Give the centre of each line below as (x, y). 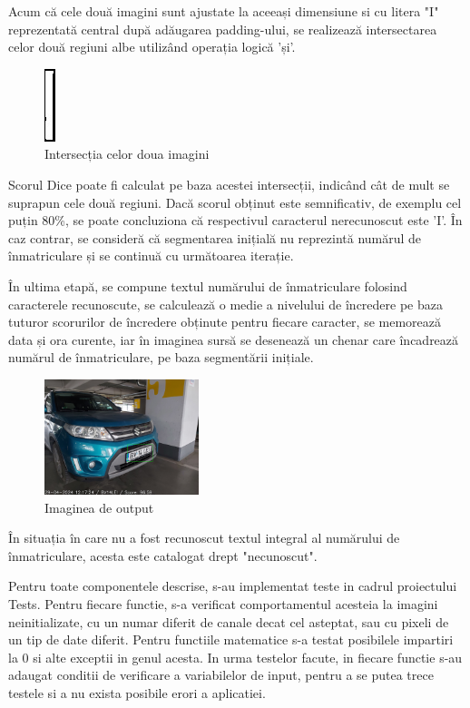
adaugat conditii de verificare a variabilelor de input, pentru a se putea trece (221, 675)
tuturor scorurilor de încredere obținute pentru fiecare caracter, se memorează (225, 322)
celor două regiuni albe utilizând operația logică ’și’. (152, 47)
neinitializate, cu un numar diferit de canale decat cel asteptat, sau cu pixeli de (229, 621)
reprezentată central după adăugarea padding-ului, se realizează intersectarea (223, 29)
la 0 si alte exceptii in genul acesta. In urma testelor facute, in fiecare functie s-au (235, 657)
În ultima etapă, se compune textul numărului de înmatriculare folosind (208, 285)
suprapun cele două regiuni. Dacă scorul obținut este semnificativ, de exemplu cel (235, 202)
